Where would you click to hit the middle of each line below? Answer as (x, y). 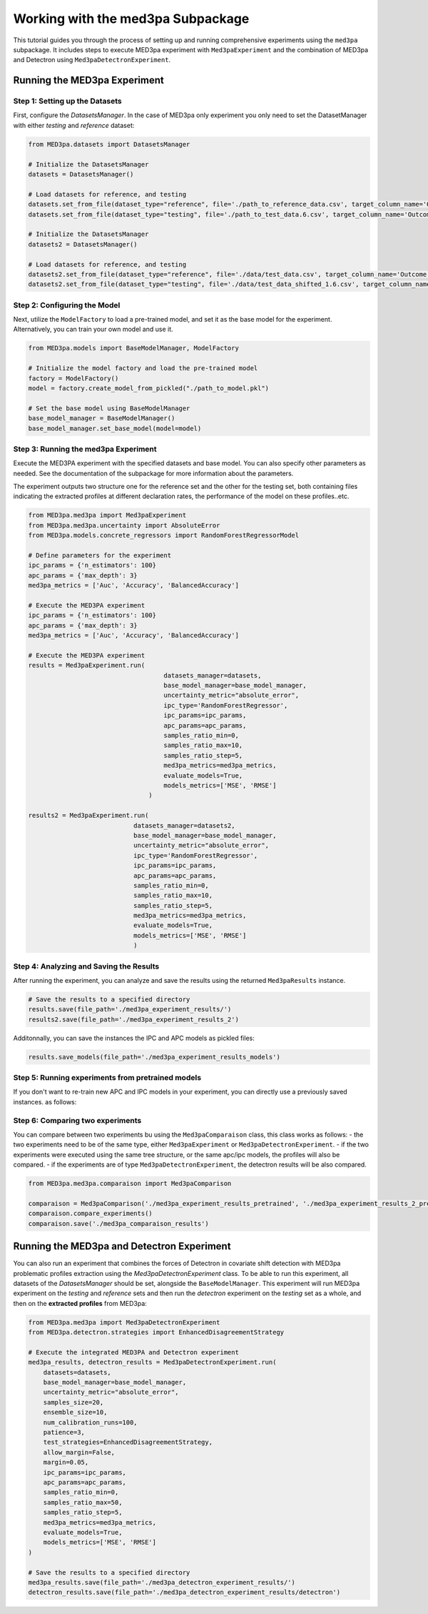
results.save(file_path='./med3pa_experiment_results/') (130, 1009)
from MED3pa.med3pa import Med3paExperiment (107, 515)
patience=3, (64, 1432)
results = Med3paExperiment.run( (87, 665)
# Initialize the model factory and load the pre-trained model (143, 368)
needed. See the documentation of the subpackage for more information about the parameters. (153, 473)
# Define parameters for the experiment (100, 555)
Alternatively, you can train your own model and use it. (93, 330)
